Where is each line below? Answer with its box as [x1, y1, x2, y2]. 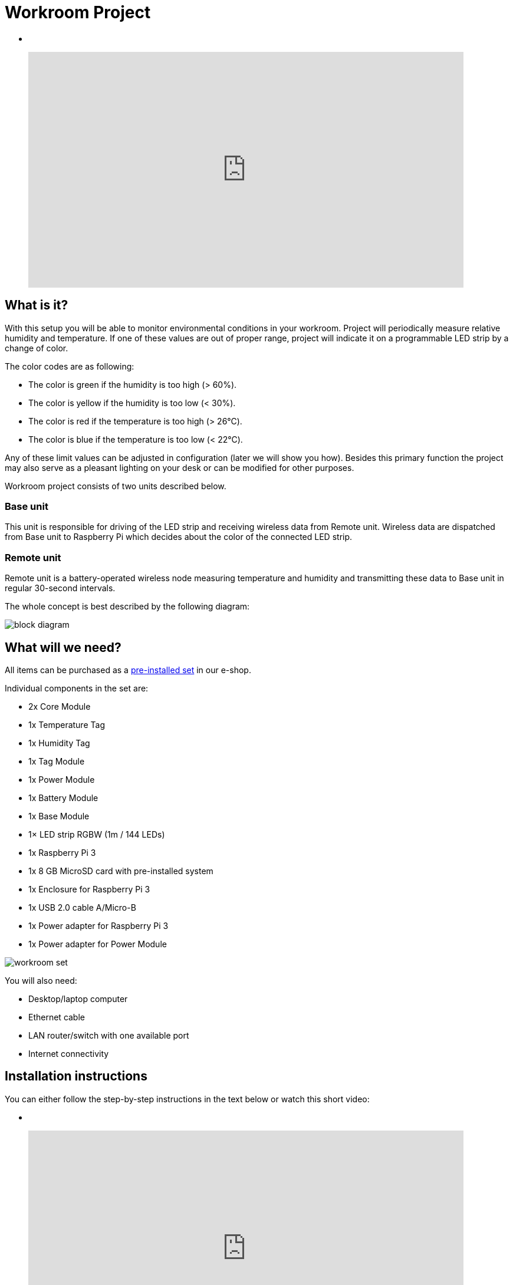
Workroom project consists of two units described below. [5, 480, 226, 491]
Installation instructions [5, 1069, 147, 1084]
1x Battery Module [28, 792, 98, 803]
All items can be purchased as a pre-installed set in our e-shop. [5, 664, 251, 675]
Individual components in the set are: [5, 683, 149, 693]
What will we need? [5, 640, 121, 655]
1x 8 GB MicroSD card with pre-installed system [28, 865, 213, 876]
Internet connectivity [28, 1048, 109, 1059]
